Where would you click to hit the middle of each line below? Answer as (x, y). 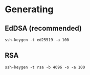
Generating (29, 9)
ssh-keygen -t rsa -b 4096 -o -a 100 (45, 67)
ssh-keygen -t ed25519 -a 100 (37, 40)
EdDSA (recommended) (43, 28)
